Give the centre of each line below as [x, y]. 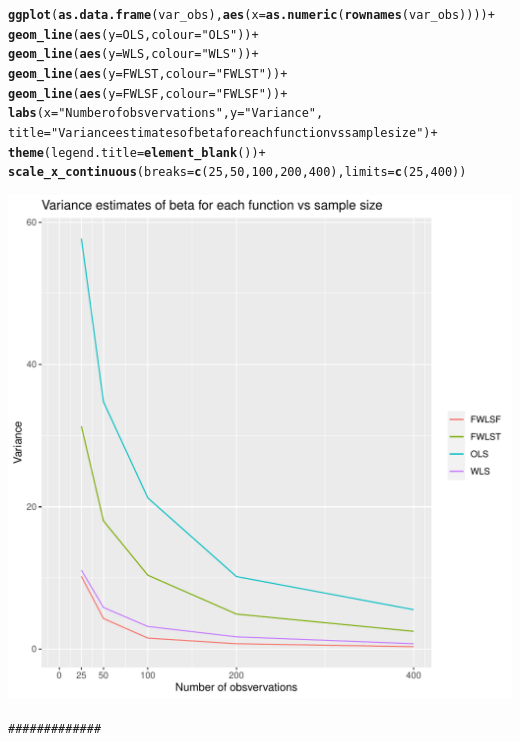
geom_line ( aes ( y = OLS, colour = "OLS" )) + [133, 34]
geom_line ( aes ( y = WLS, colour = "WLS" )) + [133, 54]
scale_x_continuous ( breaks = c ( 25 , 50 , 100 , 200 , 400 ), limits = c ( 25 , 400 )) [237, 172]
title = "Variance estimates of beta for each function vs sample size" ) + [223, 132]
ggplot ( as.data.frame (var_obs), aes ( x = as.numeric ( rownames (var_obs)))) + [251, 15]
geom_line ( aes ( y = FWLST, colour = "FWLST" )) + [148, 73]
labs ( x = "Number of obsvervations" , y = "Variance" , [166, 113]
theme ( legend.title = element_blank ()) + [137, 152]
